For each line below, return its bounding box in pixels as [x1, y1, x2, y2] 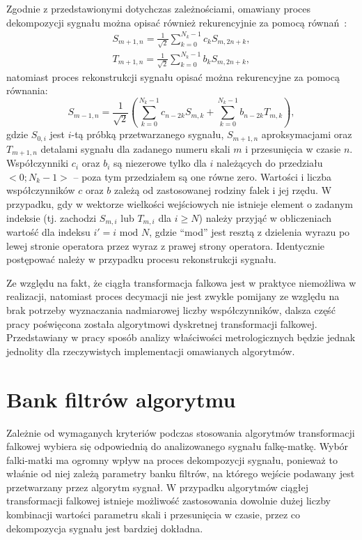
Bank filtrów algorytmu [6, 384, 236, 413]
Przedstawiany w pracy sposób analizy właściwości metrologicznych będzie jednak [6, 330, 356, 345]
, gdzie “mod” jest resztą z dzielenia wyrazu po [149, 225, 350, 239]
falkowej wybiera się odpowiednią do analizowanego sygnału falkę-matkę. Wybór [6, 439, 349, 453]
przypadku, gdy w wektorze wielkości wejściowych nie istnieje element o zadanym [6, 197, 354, 211]
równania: [6, 83, 48, 98]
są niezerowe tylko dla [113, 156, 207, 170]
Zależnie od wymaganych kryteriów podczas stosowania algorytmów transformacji [6, 425, 355, 440]
